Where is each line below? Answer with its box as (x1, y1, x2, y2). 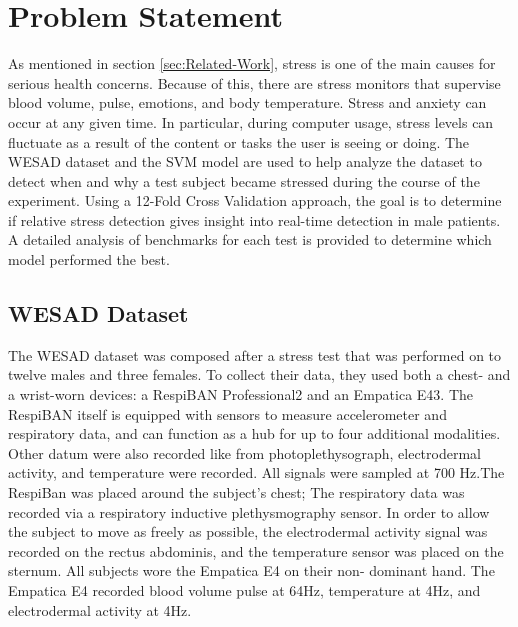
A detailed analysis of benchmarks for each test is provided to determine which (8, 229, 492, 250)
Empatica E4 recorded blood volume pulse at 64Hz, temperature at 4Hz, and (8, 579, 481, 600)
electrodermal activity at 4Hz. (8, 599, 192, 620)
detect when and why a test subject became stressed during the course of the (8, 170, 480, 191)
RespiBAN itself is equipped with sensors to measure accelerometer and (8, 403, 447, 424)
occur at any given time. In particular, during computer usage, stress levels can (8, 111, 494, 132)
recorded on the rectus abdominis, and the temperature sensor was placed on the (8, 540, 504, 561)
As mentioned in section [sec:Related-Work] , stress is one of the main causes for (8, 53, 496, 74)
